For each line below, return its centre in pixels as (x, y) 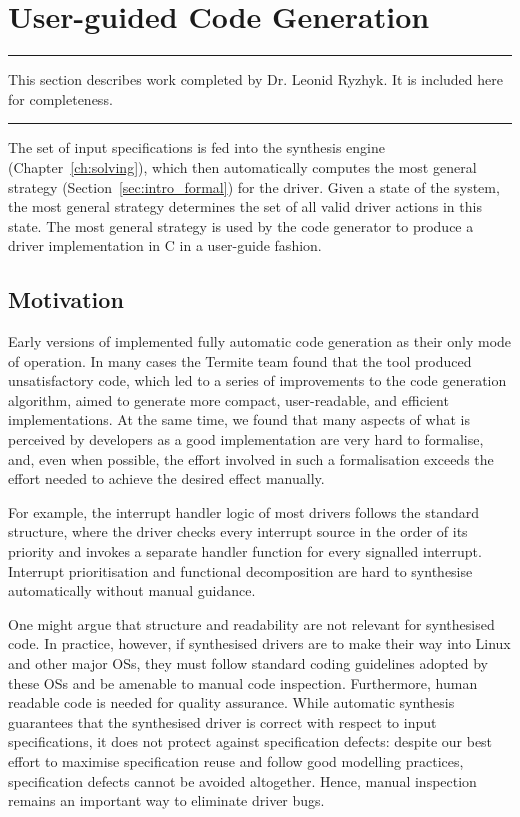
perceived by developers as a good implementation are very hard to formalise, (246, 439)
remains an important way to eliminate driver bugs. (166, 800)
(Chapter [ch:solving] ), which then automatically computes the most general (242, 166)
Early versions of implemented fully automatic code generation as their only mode (260, 341)
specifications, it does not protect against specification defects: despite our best (250, 741)
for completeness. (60, 98)
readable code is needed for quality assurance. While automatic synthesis (231, 702)
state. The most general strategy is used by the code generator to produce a (241, 225)
